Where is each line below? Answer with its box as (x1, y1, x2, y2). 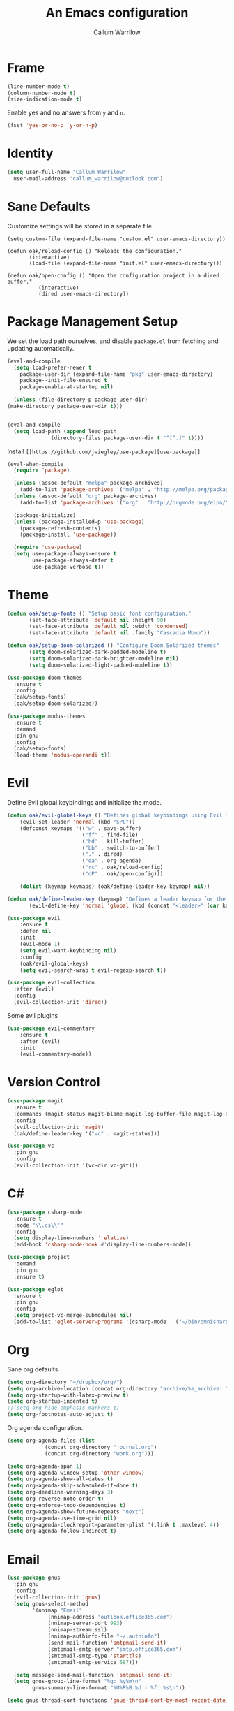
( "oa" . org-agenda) (81, 857, 141, 864)
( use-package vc (7, 1142, 54, 1150)
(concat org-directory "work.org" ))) (44, 1450, 155, 1457)
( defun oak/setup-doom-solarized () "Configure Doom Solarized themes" (7, 642, 219, 649)
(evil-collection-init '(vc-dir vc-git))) (13, 1162, 139, 1170)
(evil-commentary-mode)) (19, 1051, 92, 1058)
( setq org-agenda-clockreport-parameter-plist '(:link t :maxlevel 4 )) (7, 1521, 219, 1528)
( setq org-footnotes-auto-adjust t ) (7, 1411, 114, 1418)
